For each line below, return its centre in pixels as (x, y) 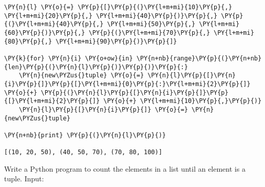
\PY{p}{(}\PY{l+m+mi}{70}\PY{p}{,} (149, 33)
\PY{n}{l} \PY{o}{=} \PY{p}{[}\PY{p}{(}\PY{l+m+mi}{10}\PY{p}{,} (118, 7)
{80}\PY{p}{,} (28, 41)
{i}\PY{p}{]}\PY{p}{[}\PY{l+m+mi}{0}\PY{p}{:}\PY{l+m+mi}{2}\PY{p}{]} (127, 84)
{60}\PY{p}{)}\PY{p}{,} (45, 33)
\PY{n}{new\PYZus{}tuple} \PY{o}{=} (81, 76)
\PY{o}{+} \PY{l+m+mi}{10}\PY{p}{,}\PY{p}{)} (183, 101)
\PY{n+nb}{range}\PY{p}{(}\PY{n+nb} (199, 58)
